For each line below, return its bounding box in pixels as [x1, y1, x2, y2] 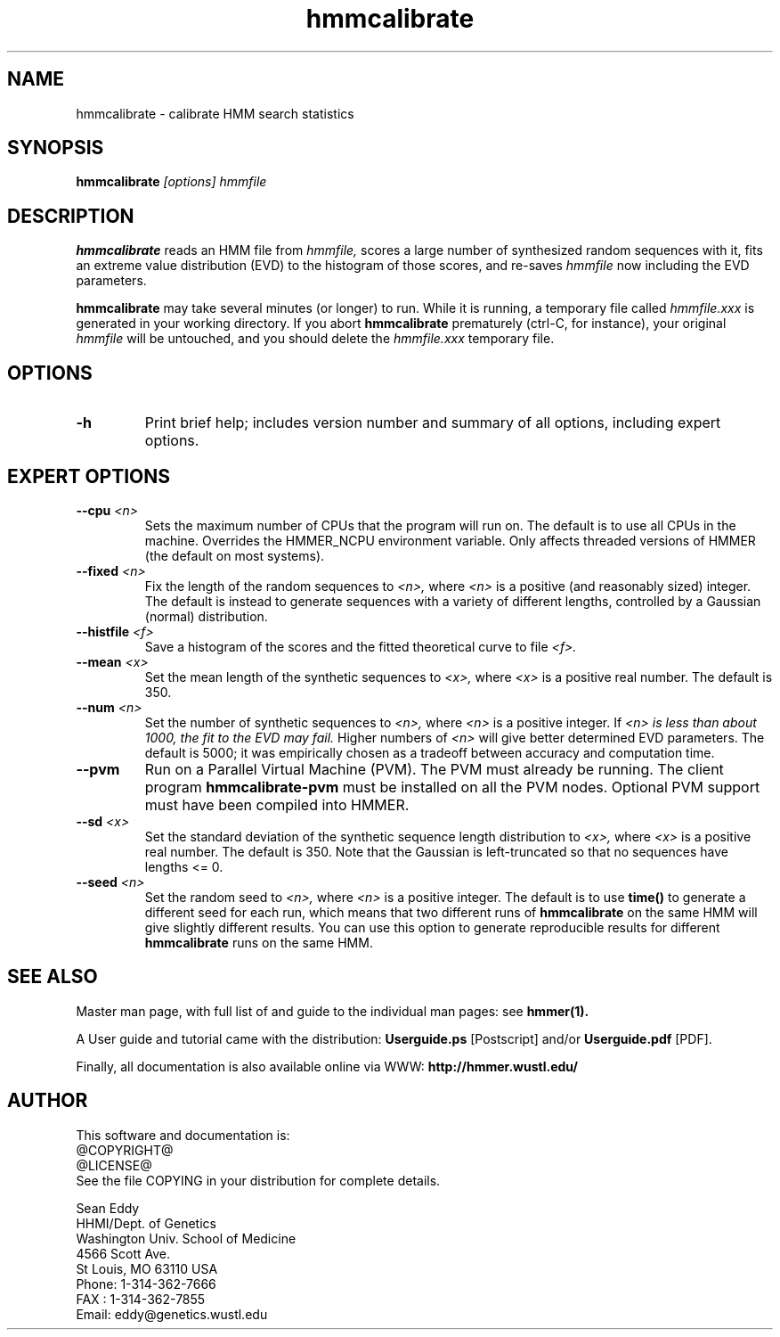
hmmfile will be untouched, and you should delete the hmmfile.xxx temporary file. [76, 331, 555, 347]
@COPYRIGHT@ [76, 1142, 174, 1158]
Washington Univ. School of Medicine [76, 1230, 297, 1246]
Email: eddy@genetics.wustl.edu [76, 1306, 268, 1322]
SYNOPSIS [7, 136, 104, 160]
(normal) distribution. [144, 608, 268, 624]
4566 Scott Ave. [76, 1245, 171, 1261]
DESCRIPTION [7, 204, 134, 227]
